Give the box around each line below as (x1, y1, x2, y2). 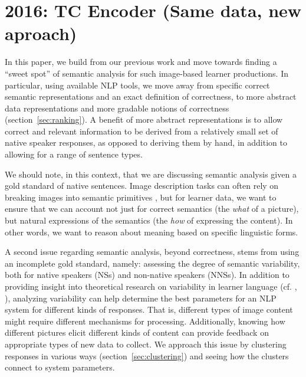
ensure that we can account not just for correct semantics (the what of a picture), (5, 202, 299, 215)
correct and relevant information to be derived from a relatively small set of (5, 124, 278, 137)
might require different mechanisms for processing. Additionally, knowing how (5, 314, 285, 327)
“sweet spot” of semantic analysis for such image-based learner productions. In (5, 67, 289, 79)
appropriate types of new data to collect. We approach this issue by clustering (5, 337, 287, 350)
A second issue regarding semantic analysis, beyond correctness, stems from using (5, 245, 300, 258)
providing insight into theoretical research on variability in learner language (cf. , (5, 280, 297, 292)
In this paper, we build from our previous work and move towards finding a (5, 55, 277, 68)
